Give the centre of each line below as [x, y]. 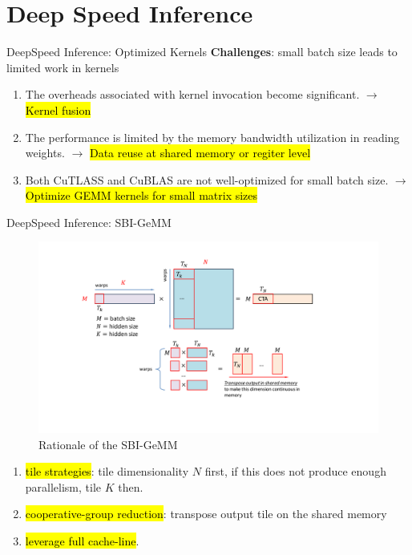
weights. [45, 153]
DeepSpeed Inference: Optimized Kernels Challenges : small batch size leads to [202, 52]
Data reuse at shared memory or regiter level [200, 153]
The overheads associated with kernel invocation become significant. [192, 94]
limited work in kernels [63, 67]
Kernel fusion [58, 109]
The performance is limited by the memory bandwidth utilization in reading [212, 137]
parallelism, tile [63, 486]
